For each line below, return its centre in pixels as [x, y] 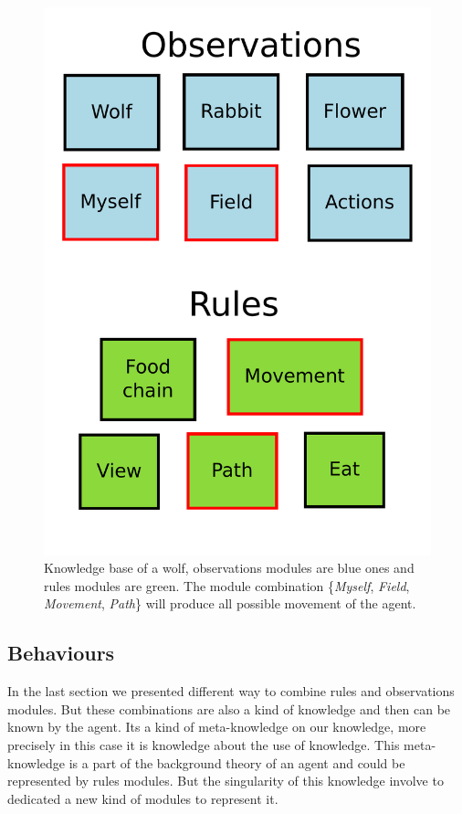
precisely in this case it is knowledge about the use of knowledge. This [204, 745]
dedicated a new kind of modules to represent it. [143, 798]
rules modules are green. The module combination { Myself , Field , [227, 585]
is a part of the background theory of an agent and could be [237, 762]
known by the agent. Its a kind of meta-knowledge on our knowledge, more [217, 727]
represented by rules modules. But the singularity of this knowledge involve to [226, 781]
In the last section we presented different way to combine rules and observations [231, 691]
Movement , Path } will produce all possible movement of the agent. [230, 603]
